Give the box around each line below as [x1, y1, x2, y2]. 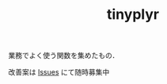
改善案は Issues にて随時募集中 [8, 68, 110, 77]
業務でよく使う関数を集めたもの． [8, 51, 120, 60]
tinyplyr [106, 5, 160, 24]
